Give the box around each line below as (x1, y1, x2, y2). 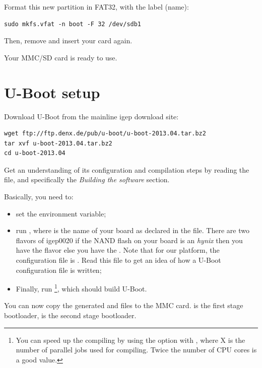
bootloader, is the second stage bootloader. (4, 310, 137, 321)
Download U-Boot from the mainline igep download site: (4, 111, 179, 121)
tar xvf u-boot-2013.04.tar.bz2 (4, 139, 112, 147)
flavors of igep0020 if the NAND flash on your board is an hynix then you (16, 235, 243, 245)
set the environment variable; (16, 208, 106, 218)
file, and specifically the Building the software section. (4, 174, 170, 185)
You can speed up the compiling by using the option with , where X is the (16, 334, 245, 345)
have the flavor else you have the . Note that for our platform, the (16, 245, 220, 255)
